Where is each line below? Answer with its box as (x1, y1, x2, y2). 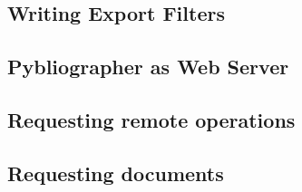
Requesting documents (7, 158, 224, 187)
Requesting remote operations (7, 105, 296, 133)
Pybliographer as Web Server (7, 53, 289, 81)
